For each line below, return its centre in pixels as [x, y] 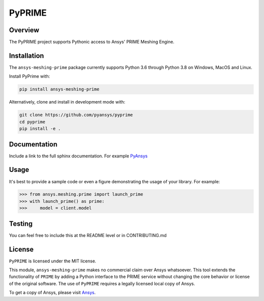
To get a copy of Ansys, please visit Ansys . [52, 293]
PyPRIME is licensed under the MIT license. [53, 261]
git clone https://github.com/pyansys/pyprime [76, 115]
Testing [21, 224]
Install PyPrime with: [30, 76]
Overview [24, 30]
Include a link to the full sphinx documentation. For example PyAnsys [78, 156]
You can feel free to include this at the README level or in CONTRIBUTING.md [88, 235]
